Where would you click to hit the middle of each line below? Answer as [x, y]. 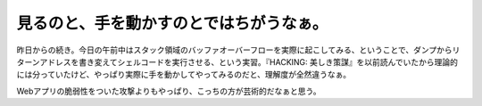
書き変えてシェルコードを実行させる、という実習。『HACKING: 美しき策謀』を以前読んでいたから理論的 [269, 61]
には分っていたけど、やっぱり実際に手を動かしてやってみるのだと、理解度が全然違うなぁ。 [184, 75]
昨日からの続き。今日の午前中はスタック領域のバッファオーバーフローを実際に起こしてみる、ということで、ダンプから [234, 50]
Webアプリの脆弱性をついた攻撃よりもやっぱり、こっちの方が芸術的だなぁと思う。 [169, 91]
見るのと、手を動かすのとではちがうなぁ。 [172, 23]
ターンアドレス [44, 61]
